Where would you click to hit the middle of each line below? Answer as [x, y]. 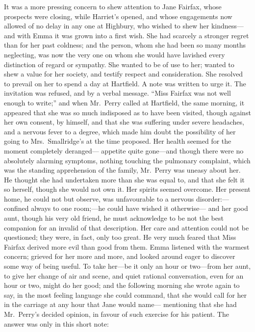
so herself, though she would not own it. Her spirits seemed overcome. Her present [127, 189]
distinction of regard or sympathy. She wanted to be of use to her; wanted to [119, 64]
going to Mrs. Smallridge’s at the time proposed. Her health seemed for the [118, 141]
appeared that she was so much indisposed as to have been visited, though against [127, 112]
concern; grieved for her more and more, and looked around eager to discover [120, 256]
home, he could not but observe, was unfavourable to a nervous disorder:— [117, 198]
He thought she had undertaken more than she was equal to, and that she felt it [124, 179]
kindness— [227, 26]
